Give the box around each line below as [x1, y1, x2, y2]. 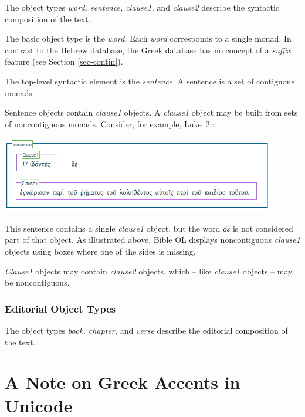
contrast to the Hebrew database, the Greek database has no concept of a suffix [5, 43, 291, 56]
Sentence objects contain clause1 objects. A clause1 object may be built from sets [5, 106, 298, 118]
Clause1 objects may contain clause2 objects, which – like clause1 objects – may [5, 265, 293, 277]
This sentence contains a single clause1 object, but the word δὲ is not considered [5, 222, 293, 234]
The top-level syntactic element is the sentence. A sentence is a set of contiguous [5, 74, 295, 87]
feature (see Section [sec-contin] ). [5, 55, 123, 67]
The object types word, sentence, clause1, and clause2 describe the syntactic [5, 1, 280, 13]
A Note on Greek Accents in [5, 370, 240, 394]
